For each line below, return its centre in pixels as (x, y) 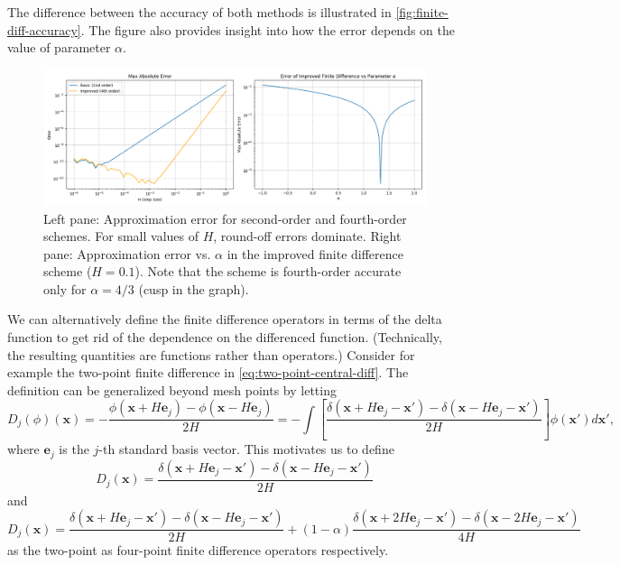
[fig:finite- (422, 12)
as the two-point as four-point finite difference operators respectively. (198, 550)
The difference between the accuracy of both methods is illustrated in (199, 12)
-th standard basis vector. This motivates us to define (246, 449)
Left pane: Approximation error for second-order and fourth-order (225, 218)
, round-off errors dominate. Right (307, 236)
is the (74, 449)
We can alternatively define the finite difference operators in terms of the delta (225, 319)
